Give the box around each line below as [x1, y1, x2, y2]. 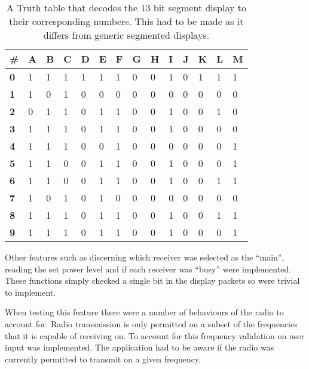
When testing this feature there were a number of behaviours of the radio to [5, 306, 284, 318]
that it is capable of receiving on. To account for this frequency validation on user [5, 329, 304, 342]
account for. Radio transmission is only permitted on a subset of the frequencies [5, 317, 298, 330]
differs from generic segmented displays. [43, 28, 210, 42]
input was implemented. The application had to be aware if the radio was [5, 341, 274, 354]
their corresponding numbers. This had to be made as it [9, 14, 244, 28]
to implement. [5, 286, 56, 298]
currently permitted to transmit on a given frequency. [5, 352, 201, 365]
